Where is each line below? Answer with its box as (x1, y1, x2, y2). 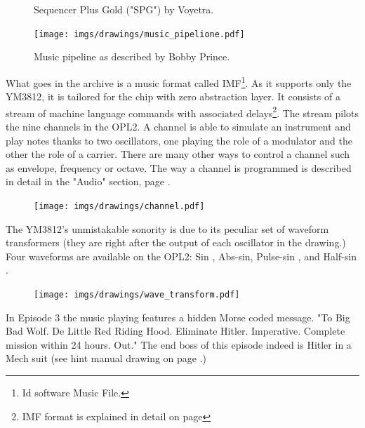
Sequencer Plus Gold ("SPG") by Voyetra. (34, 2, 214, 16)
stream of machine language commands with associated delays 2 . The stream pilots (6, 103, 359, 120)
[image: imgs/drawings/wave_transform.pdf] (34, 289, 240, 300)
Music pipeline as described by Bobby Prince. (34, 49, 230, 64)
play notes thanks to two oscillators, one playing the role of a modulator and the (6, 133, 352, 147)
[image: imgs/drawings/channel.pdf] (34, 201, 205, 211)
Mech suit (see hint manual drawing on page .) (6, 351, 207, 366)
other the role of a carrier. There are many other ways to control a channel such (6, 147, 350, 161)
